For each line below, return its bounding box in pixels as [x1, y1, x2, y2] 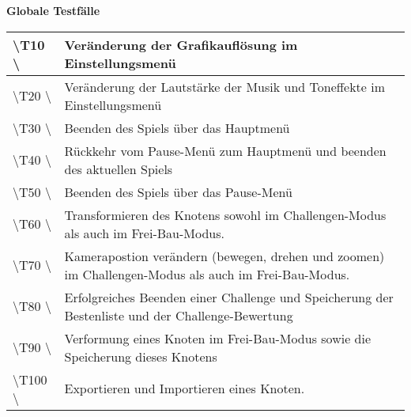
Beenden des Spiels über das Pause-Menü [64, 182, 292, 201]
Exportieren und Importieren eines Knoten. [64, 379, 305, 398]
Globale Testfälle [6, 2, 100, 18]
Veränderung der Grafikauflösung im [64, 35, 298, 54]
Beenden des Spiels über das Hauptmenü [64, 118, 290, 137]
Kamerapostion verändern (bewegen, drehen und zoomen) [64, 246, 385, 265]
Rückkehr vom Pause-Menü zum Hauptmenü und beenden [64, 141, 386, 160]
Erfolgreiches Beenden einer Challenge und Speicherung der [64, 287, 394, 306]
